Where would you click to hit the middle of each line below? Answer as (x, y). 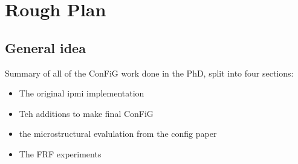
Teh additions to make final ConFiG (86, 113)
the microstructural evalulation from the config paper (118, 134)
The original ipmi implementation (82, 93)
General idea (45, 47)
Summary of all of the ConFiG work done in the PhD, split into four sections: (149, 73)
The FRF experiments (60, 153)
